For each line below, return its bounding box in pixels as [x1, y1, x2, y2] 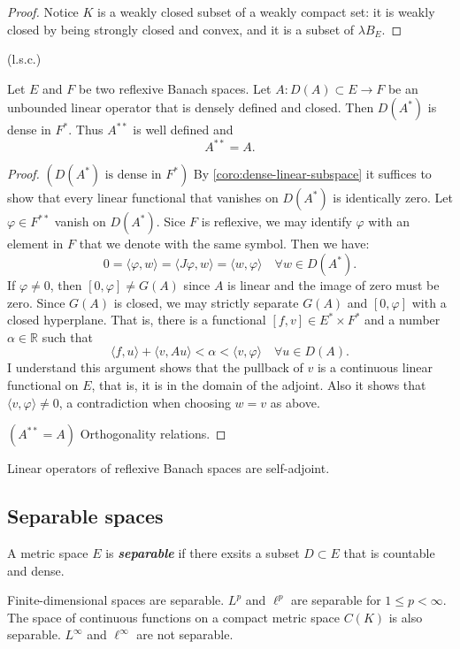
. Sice [156, 212, 186, 231]
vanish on [54, 212, 106, 231]
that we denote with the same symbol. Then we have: [79, 234, 370, 253]
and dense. [7, 561, 65, 579]
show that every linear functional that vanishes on [7, 188, 279, 207]
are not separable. [136, 625, 234, 644]
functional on [7, 376, 79, 394]
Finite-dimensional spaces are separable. [7, 591, 225, 609]
